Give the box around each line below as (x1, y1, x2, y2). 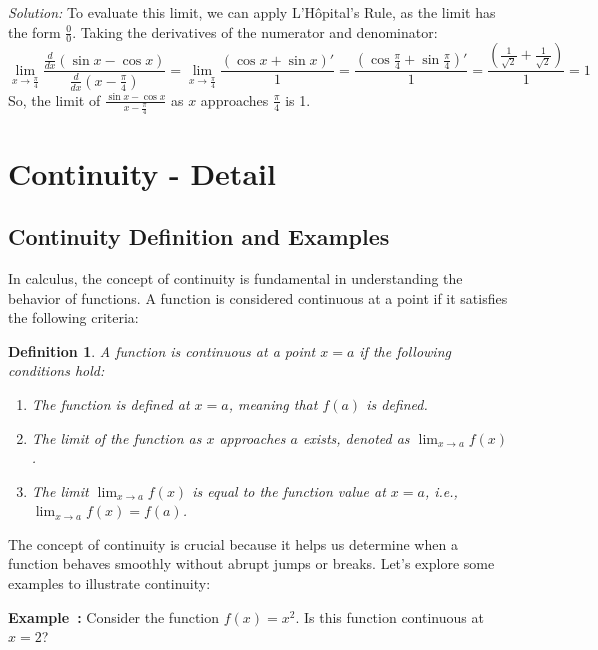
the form (8, 21, 61, 42)
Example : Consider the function (8, 606, 220, 627)
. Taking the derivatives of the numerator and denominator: (72, 21, 438, 42)
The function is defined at (31, 393, 190, 414)
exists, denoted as (302, 427, 410, 448)
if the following (359, 340, 451, 361)
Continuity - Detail (8, 152, 276, 193)
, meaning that (228, 393, 318, 414)
